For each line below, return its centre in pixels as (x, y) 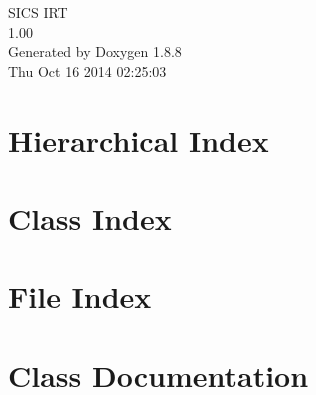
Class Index (90, 217)
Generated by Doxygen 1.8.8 (95, 51)
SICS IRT (38, 12)
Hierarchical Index (138, 139)
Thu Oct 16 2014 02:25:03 (87, 70)
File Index (80, 296)
